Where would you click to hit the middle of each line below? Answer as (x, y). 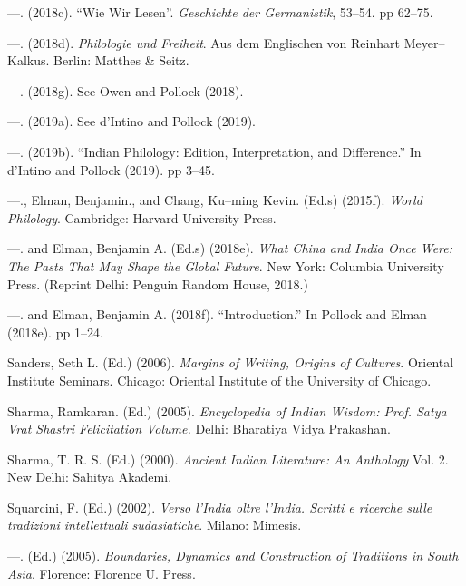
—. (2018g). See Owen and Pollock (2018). (126, 90)
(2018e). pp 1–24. (55, 332)
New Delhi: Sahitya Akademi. (90, 477)
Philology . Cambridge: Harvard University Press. (142, 217)
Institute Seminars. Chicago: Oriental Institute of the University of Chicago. (219, 380)
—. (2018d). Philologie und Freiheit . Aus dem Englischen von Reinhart (204, 42)
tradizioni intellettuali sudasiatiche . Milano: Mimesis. (155, 525)
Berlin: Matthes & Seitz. (121, 60)
